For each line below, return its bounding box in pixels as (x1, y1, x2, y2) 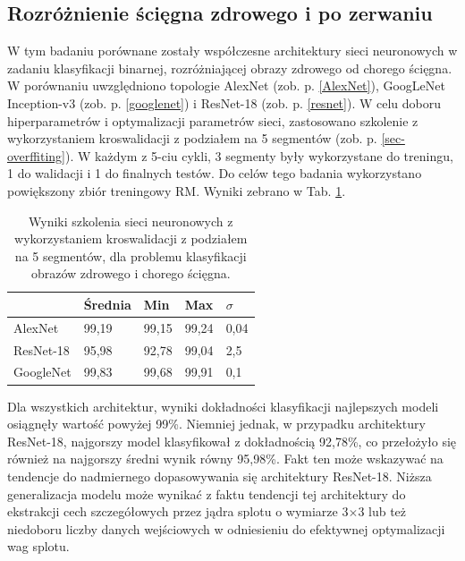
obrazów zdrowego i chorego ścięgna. (30, 264, 231, 283)
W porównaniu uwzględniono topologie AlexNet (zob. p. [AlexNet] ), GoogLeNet (7, 76, 445, 95)
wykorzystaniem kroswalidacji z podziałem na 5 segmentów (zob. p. (7, 129, 377, 148)
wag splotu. (7, 537, 70, 556)
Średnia (83, 294, 131, 313)
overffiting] (7, 146, 65, 165)
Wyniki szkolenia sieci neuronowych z (29, 211, 233, 230)
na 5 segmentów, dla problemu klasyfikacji (14, 246, 247, 265)
